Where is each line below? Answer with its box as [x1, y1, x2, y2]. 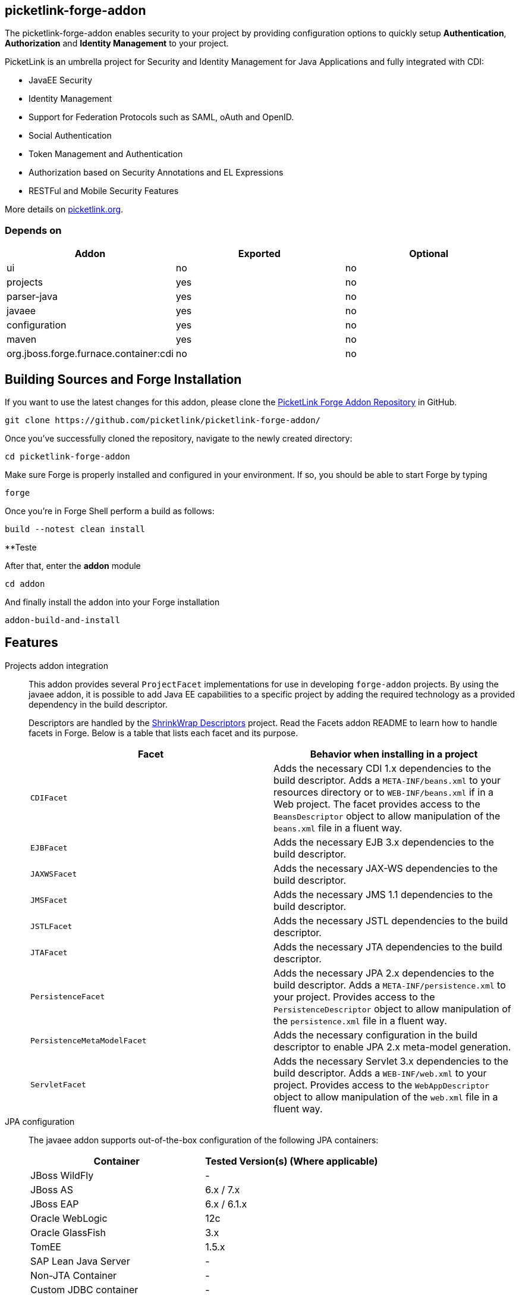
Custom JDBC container [30, 1283, 139, 1296]
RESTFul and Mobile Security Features [29, 186, 179, 196]
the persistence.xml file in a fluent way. [273, 1014, 447, 1027]
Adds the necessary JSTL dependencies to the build [273, 914, 508, 927]
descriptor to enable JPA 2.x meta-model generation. [273, 1040, 511, 1053]
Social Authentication [29, 130, 112, 141]
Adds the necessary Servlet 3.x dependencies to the [273, 1055, 508, 1067]
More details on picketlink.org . [5, 204, 124, 215]
